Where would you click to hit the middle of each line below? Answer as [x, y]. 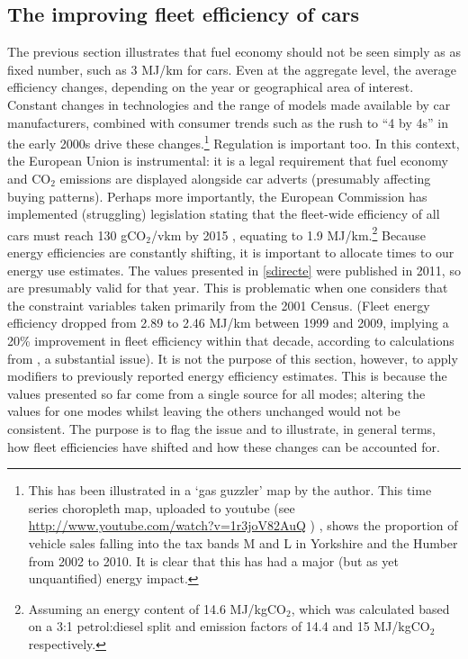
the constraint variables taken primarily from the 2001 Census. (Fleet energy [219, 305]
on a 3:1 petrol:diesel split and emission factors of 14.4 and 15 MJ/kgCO [229, 626]
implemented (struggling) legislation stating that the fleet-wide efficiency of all [224, 214]
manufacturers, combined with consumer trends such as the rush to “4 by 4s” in [228, 122]
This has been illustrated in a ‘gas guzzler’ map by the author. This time [230, 490]
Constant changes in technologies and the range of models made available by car [229, 104]
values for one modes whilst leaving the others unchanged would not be [204, 411]
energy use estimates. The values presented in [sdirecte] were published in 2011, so [234, 270]
